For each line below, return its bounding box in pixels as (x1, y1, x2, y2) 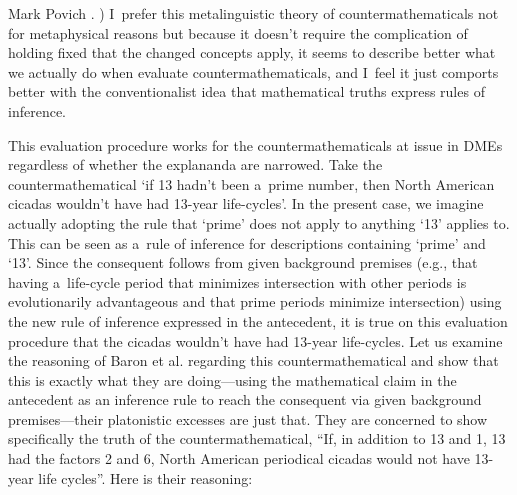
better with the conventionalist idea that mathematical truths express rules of (8, 81, 485, 102)
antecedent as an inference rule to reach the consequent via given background (8, 389, 482, 410)
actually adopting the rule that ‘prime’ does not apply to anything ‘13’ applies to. (8, 212, 510, 233)
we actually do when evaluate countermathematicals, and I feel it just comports (8, 61, 499, 82)
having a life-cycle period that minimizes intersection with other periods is (8, 271, 467, 292)
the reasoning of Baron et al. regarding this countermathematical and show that (8, 350, 499, 371)
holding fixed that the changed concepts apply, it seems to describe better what (8, 42, 496, 63)
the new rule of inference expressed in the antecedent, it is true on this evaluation (8, 310, 508, 331)
